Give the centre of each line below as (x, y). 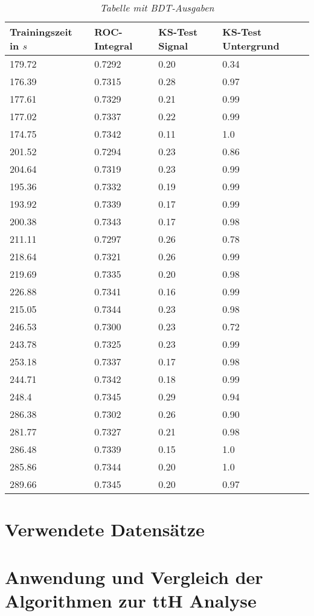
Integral (114, 46)
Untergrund (251, 46)
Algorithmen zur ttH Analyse (131, 600)
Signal (173, 46)
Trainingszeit (41, 32)
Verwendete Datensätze (105, 529)
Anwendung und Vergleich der (134, 576)
